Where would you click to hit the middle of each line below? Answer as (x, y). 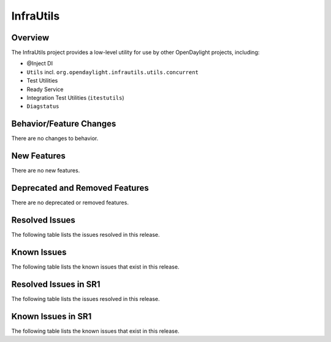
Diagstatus (43, 106)
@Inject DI (40, 64)
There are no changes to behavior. (55, 138)
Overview (30, 38)
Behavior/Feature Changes (64, 124)
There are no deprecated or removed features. (70, 203)
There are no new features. (46, 171)
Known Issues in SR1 (51, 316)
